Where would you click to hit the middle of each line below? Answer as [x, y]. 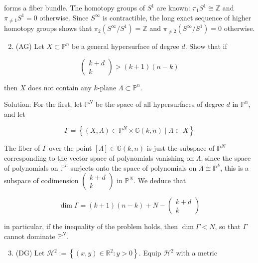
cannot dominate [30, 236]
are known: [173, 7]
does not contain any [60, 87]
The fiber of [22, 148]
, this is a [235, 167]
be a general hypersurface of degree [126, 46]
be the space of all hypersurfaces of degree [160, 104]
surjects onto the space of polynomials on [133, 167]
